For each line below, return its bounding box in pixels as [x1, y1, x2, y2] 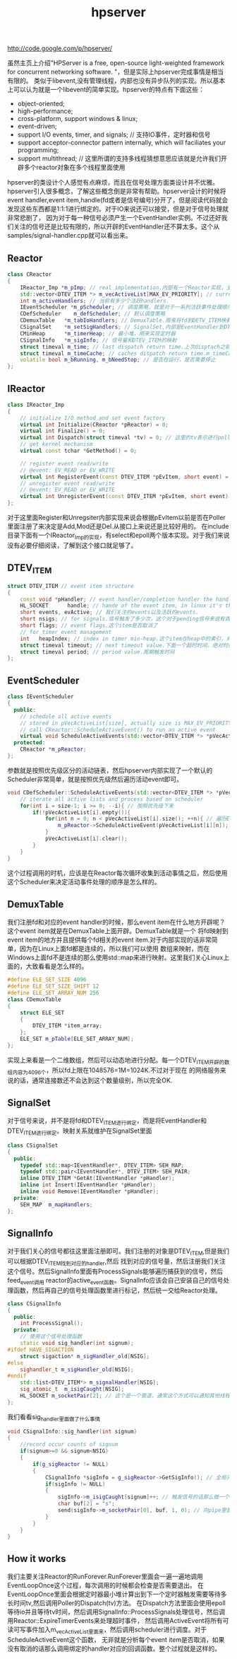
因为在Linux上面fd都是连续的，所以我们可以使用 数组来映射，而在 [19, 944, 210, 953]
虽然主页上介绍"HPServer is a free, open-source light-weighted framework [7, 59, 224, 67]
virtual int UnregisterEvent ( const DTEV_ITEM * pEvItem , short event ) [20, 493, 229, 500]
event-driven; [17, 122, 58, 131]
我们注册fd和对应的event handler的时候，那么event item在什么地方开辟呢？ [7, 918, 226, 927]
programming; [17, 146, 59, 154]
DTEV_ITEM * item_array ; [32, 1022, 102, 1029]
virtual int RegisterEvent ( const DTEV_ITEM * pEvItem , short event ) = [20, 473, 229, 480]
